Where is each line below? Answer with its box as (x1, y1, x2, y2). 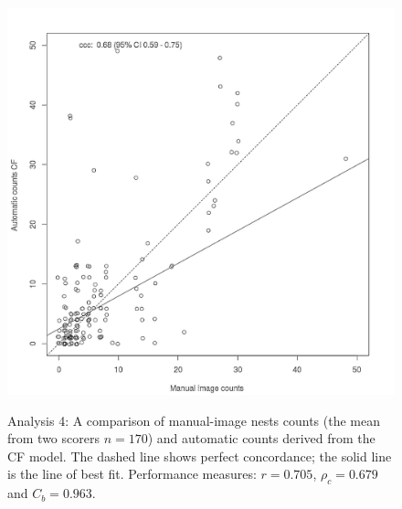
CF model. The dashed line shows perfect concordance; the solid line (7, 446, 392, 465)
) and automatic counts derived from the (147, 429, 376, 448)
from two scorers (7, 429, 100, 448)
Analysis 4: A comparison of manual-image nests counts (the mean (7, 410, 381, 429)
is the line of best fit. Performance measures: (7, 464, 257, 483)
